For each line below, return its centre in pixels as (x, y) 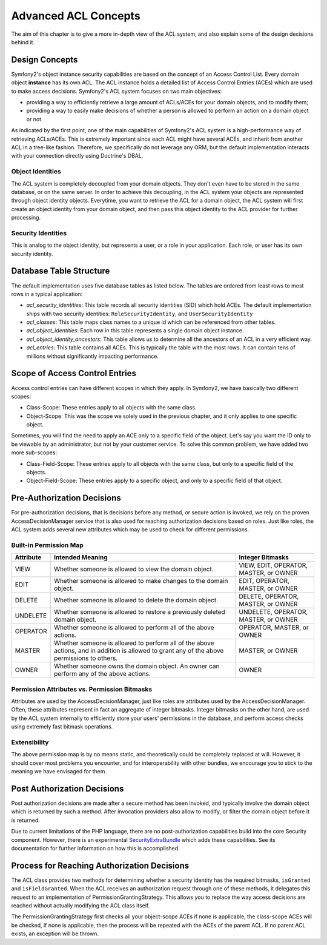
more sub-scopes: (34, 452)
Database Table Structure (61, 271)
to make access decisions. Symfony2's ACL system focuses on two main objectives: (117, 91)
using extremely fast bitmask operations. (62, 727)
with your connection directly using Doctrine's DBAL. (77, 156)
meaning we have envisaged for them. (59, 772)
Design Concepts (45, 60)
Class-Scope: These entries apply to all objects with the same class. (111, 408)
